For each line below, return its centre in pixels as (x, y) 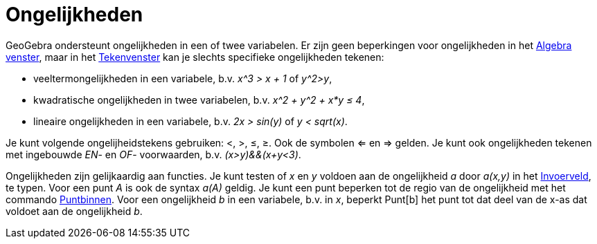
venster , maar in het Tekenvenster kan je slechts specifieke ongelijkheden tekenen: (195, 57)
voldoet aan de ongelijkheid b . (74, 211)
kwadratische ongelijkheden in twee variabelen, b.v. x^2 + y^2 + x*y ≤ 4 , (199, 100)
